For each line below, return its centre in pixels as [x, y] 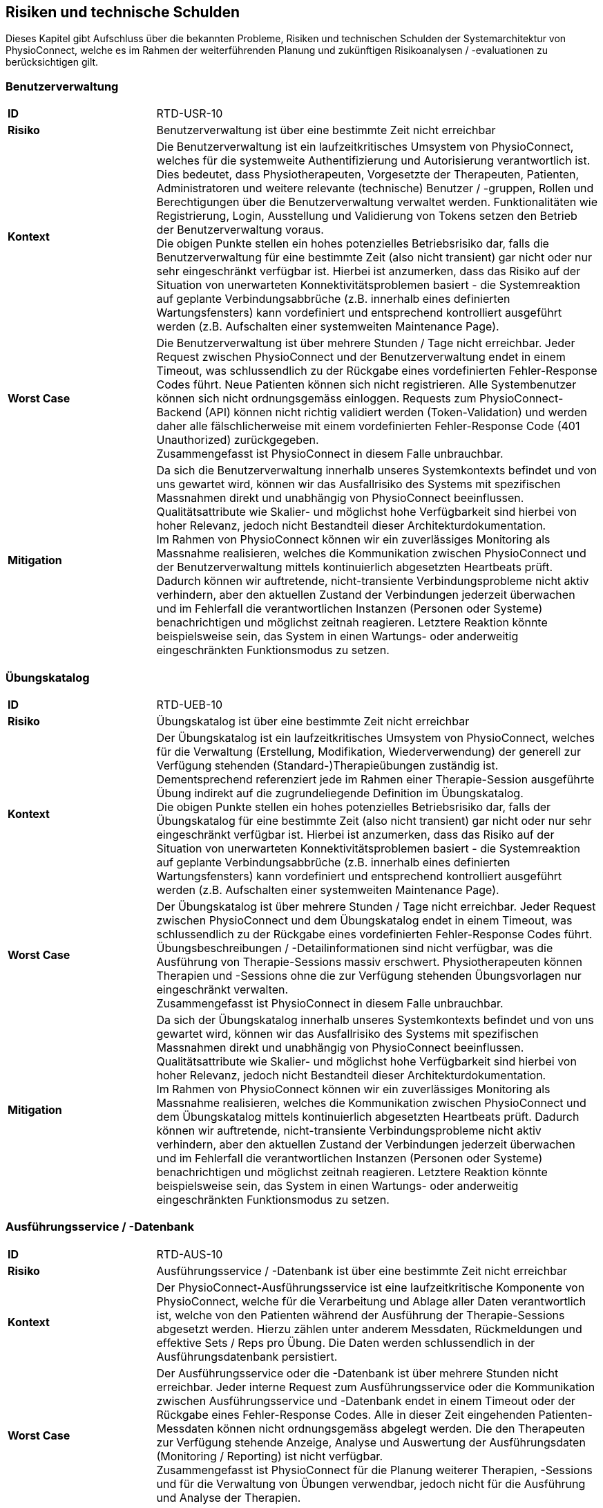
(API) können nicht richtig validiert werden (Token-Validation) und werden [396, 412]
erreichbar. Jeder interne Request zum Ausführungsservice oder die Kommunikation [376, 1387]
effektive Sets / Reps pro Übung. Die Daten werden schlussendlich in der [346, 1342]
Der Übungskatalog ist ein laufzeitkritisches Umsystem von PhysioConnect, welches [376, 737]
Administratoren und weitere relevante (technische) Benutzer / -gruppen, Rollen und [375, 188]
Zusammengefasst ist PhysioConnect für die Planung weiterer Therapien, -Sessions [374, 1470]
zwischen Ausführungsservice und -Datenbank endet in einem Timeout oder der [366, 1400]
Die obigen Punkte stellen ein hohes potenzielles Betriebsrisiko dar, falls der [354, 807]
